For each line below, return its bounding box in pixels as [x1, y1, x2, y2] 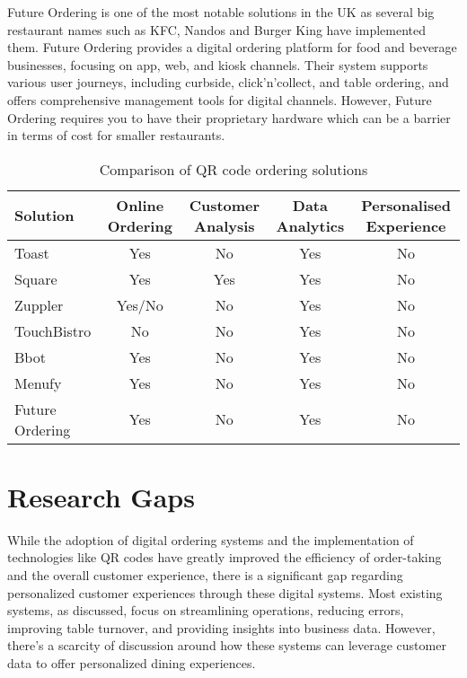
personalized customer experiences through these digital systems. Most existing [7, 583, 443, 602]
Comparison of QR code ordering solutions [99, 158, 368, 180]
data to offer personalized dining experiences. [7, 654, 256, 673]
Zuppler [14, 294, 64, 315]
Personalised [361, 194, 451, 216]
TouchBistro [14, 320, 92, 341]
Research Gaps [7, 478, 195, 515]
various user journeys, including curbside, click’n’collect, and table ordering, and [7, 73, 449, 92]
